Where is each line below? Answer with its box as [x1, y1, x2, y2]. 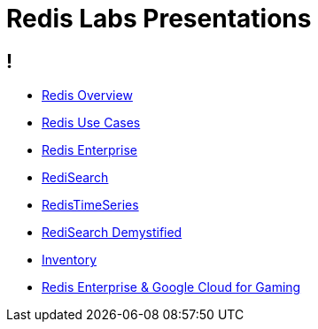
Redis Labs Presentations [6, 4, 312, 34]
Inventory [42, 252, 97, 268]
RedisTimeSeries [42, 197, 139, 213]
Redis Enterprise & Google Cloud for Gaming [42, 279, 301, 295]
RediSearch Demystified [42, 225, 182, 241]
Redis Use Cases [42, 115, 141, 131]
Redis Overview [42, 88, 133, 103]
